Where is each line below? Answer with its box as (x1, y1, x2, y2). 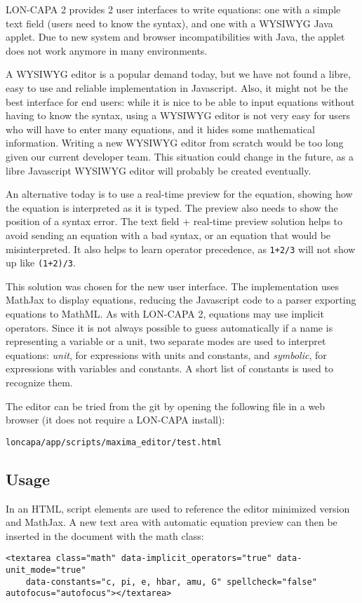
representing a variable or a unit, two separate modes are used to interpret (6, 334, 326, 348)
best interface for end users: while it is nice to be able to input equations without (6, 94, 355, 109)
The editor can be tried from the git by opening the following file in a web (6, 398, 326, 413)
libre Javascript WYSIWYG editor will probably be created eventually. (6, 163, 311, 177)
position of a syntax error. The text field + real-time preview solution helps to (6, 214, 343, 229)
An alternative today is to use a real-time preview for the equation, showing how (6, 187, 353, 201)
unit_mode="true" (6, 565, 86, 576)
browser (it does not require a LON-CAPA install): (6, 412, 225, 427)
